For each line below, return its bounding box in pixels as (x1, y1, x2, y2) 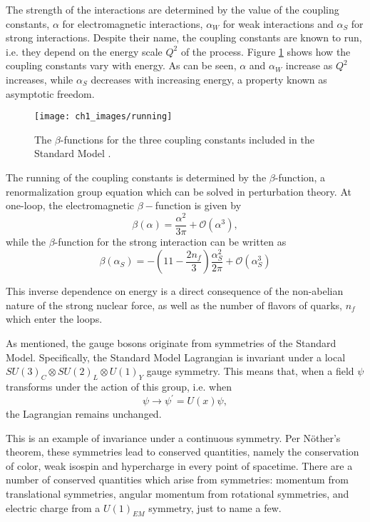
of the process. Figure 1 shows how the (180, 44, 351, 59)
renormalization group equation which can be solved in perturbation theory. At (6, 184, 351, 199)
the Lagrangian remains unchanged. (6, 406, 162, 421)
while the (6, 234, 46, 249)
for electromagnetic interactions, (62, 16, 203, 31)
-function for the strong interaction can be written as (54, 234, 287, 249)
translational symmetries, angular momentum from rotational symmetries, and (6, 486, 349, 501)
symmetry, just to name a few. (148, 500, 282, 515)
